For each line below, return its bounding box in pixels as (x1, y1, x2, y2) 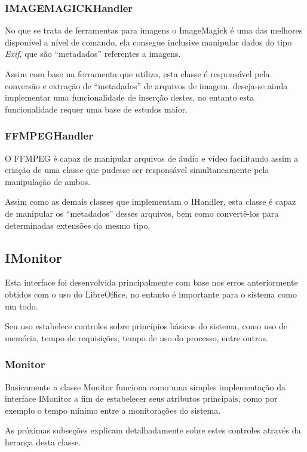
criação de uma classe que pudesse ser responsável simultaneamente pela (5, 163, 269, 176)
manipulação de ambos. (5, 175, 91, 187)
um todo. (5, 299, 38, 312)
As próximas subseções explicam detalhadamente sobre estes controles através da (5, 424, 301, 436)
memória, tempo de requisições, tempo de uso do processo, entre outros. (5, 331, 268, 344)
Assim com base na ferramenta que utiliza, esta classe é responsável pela (5, 68, 270, 80)
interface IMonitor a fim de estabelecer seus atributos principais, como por (5, 392, 278, 405)
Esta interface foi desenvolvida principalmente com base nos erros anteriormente (5, 276, 298, 289)
